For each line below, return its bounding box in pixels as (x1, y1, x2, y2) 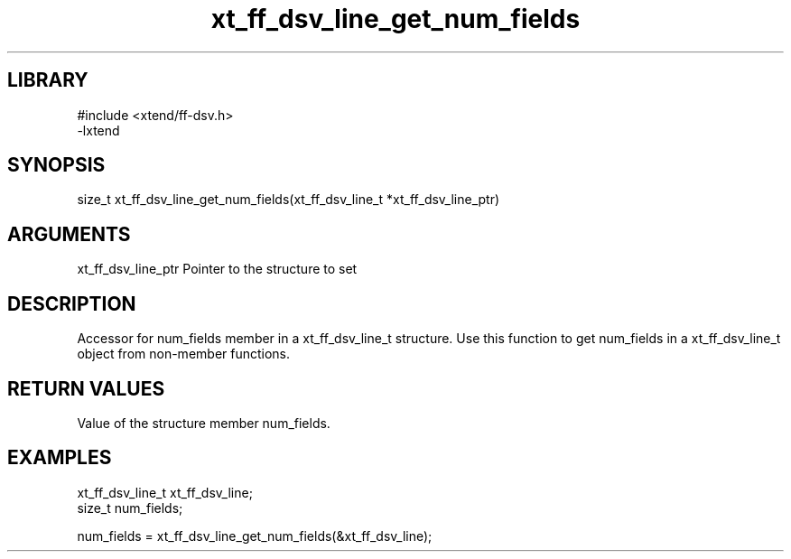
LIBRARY (7, 69, 88, 92)
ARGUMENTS (7, 222, 131, 246)
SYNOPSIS (7, 154, 106, 177)
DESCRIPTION (7, 292, 136, 315)
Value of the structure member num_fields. (77, 415, 330, 431)
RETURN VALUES (7, 377, 165, 400)
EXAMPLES (7, 446, 112, 470)
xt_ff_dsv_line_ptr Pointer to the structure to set (77, 261, 358, 277)
